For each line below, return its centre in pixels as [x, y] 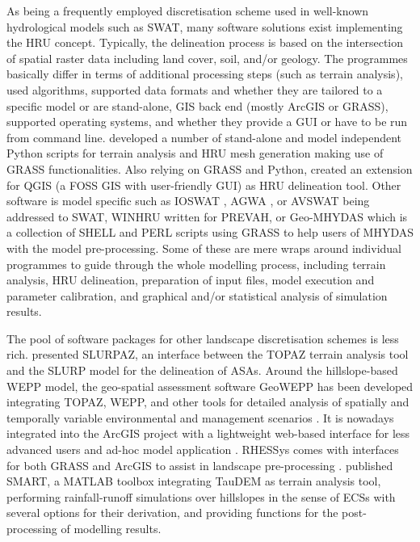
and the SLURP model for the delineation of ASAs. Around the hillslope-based [202, 370]
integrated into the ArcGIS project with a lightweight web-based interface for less [208, 433]
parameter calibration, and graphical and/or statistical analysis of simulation [197, 295]
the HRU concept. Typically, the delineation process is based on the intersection [205, 42]
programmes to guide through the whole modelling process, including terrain [196, 264]
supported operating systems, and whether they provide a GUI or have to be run [207, 122]
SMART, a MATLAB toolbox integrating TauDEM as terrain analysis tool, [194, 481]
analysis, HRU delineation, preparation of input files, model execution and [191, 280]
